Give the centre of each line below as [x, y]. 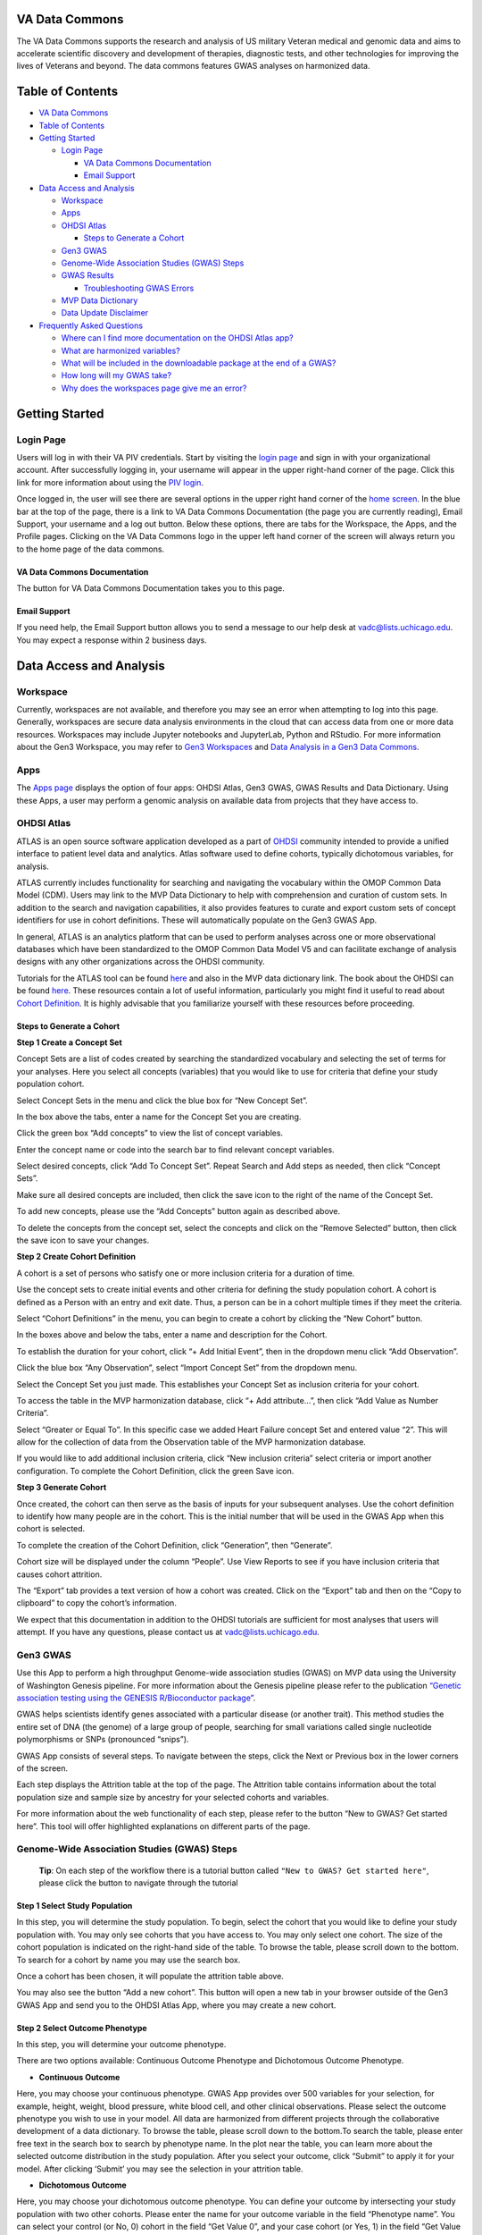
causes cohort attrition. [59, 1574]
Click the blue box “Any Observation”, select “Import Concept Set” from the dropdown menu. [187, 1368]
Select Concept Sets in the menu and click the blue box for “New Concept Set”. [162, 1101]
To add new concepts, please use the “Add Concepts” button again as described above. [179, 1211]
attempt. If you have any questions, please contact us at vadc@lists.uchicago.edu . [168, 1632]
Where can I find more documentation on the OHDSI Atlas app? [177, 338]
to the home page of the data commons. [91, 549]
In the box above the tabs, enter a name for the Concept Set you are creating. [159, 1117]
